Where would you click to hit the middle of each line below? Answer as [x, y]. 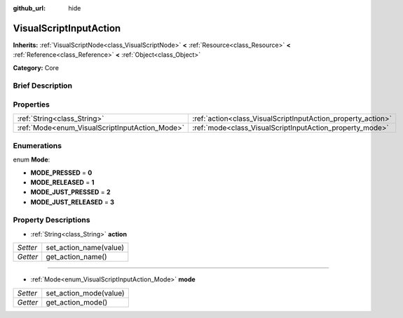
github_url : [29, 8]
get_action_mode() [77, 302]
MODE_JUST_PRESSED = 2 [70, 192]
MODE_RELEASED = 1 [62, 182]
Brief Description [43, 86]
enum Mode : [32, 160]
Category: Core [36, 67]
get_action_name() [77, 257]
